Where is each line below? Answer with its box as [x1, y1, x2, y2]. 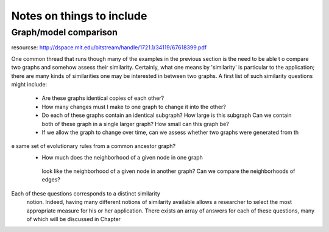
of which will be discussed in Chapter [26, 216, 121, 223]
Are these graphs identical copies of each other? [41, 94, 164, 102]
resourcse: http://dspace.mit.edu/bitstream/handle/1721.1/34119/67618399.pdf [11, 44, 207, 51]
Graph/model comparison [11, 27, 118, 38]
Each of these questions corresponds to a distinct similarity [11, 189, 161, 197]
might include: [11, 80, 48, 88]
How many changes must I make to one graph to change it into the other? [41, 103, 227, 110]
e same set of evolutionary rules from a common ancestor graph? [11, 142, 176, 150]
